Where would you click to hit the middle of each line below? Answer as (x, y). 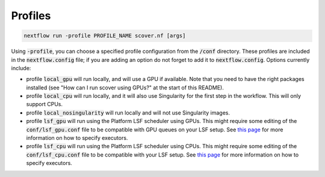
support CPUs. (45, 104)
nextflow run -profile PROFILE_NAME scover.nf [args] (105, 36)
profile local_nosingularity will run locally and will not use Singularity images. (128, 112)
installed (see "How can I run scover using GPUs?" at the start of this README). (125, 88)
